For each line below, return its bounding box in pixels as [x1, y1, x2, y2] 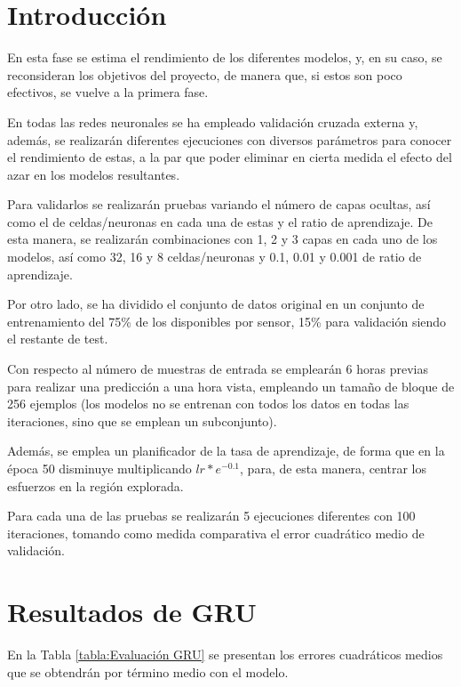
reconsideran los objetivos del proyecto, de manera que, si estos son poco [7, 65, 402, 84]
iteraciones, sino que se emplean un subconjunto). [7, 411, 277, 430]
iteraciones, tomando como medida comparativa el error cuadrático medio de [7, 523, 425, 542]
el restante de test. [7, 329, 108, 348]
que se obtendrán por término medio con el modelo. [7, 662, 289, 681]
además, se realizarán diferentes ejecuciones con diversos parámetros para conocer [7, 130, 452, 149]
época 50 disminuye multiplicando [7, 459, 192, 477]
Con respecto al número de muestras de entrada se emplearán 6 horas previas [7, 360, 428, 378]
